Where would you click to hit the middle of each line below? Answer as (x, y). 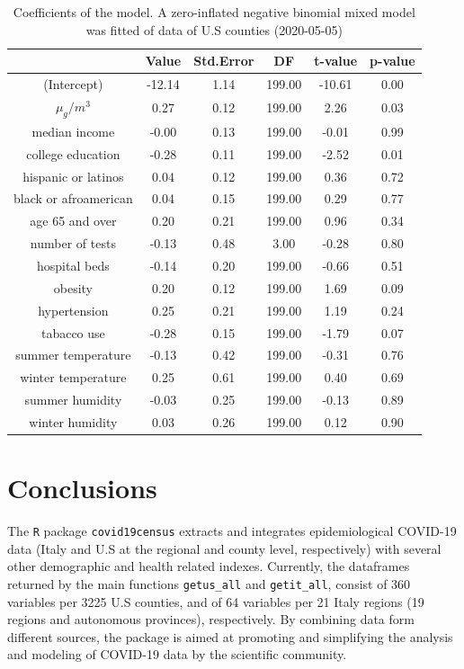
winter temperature (73, 377)
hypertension (73, 310)
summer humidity (73, 400)
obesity (73, 287)
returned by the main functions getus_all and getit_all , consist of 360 (209, 583)
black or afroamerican (73, 198)
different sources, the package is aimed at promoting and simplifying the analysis (230, 636)
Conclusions (82, 488)
